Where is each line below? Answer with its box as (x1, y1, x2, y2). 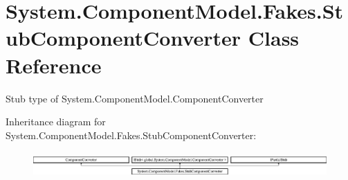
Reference (6, 51, 102, 79)
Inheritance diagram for (6, 114, 106, 129)
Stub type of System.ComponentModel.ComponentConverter (6, 91, 264, 105)
